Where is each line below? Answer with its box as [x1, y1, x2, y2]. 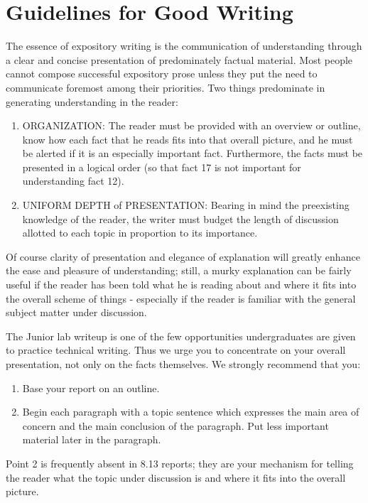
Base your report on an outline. [22, 380, 160, 395]
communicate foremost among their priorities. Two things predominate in [6, 80, 325, 94]
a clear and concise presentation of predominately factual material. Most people [6, 52, 353, 67]
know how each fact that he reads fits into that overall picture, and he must [22, 131, 353, 146]
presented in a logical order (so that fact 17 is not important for [22, 159, 301, 174]
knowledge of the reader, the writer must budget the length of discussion [22, 211, 339, 226]
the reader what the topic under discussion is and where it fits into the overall [6, 470, 346, 485]
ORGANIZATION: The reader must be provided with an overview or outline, [22, 118, 361, 133]
